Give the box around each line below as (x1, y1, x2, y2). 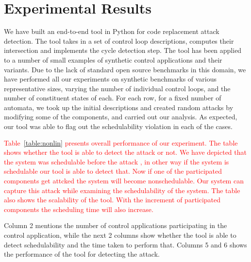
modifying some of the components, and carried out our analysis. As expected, (4, 112, 237, 122)
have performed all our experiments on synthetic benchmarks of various (4, 74, 217, 84)
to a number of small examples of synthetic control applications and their (4, 54, 222, 65)
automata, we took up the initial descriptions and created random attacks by (4, 102, 234, 112)
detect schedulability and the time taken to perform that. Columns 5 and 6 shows (4, 239, 247, 249)
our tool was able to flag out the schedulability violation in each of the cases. (4, 121, 233, 131)
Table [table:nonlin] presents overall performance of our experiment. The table (4, 137, 238, 147)
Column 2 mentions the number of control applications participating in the (4, 220, 227, 230)
